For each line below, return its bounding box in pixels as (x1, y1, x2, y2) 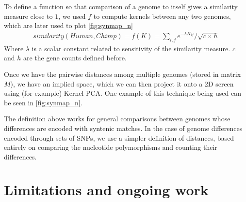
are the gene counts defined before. (23, 53, 127, 63)
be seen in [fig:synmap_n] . (4, 97, 82, 107)
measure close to (4, 11, 53, 21)
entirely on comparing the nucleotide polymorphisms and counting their (4, 142, 217, 152)
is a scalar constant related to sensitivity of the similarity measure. (32, 43, 230, 53)
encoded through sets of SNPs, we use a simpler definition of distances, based (4, 132, 234, 143)
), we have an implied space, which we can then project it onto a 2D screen (10, 78, 234, 88)
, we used (58, 11, 86, 21)
